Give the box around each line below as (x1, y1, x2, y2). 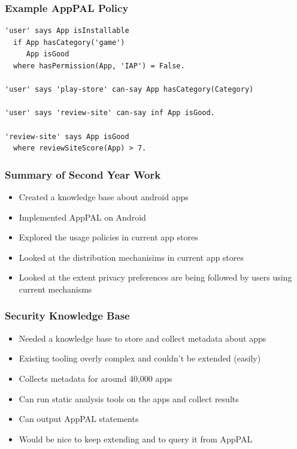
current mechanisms (19, 282, 92, 295)
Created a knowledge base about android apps (19, 190, 189, 203)
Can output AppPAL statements (19, 412, 139, 425)
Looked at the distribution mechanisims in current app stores (19, 251, 244, 263)
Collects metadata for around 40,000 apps (19, 372, 172, 384)
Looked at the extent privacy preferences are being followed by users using (19, 271, 292, 284)
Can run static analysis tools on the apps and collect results (19, 392, 239, 405)
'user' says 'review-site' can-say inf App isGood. (5, 109, 215, 117)
